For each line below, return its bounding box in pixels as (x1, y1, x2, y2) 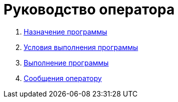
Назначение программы (24, 27, 108, 36)
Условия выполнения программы (24, 42, 138, 51)
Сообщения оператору (24, 73, 102, 82)
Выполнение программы (24, 58, 109, 67)
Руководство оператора (4, 1, 175, 18)
